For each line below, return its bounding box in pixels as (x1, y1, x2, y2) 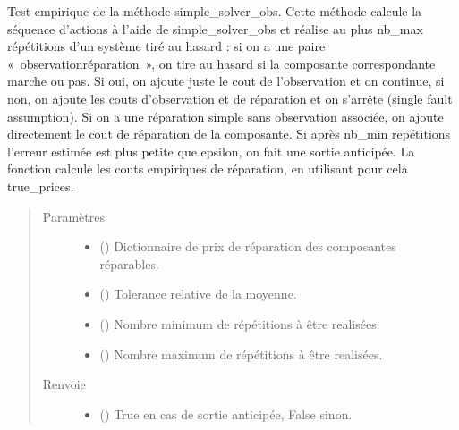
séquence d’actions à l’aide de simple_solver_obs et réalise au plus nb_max (7, 19, 423, 38)
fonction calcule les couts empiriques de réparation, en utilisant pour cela (7, 159, 408, 178)
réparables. (99, 254, 159, 273)
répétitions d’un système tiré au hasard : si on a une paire (7, 37, 326, 55)
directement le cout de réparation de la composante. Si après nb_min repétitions (7, 124, 451, 143)
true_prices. (7, 176, 74, 195)
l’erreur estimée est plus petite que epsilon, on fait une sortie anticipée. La (7, 141, 415, 160)
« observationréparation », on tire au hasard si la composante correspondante (7, 54, 436, 72)
